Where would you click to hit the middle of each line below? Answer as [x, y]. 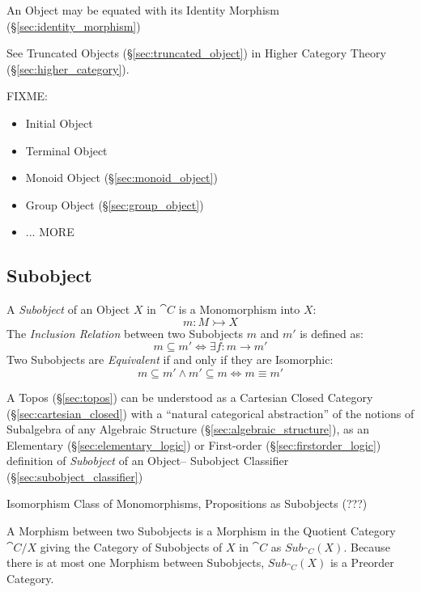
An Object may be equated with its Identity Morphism [143, 10]
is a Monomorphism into [239, 309]
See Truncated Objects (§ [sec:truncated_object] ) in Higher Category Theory [196, 53]
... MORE [50, 232]
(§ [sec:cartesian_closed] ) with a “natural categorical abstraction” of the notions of [210, 413]
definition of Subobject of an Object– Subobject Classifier [148, 461]
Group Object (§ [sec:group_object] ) [115, 204]
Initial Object [59, 123]
